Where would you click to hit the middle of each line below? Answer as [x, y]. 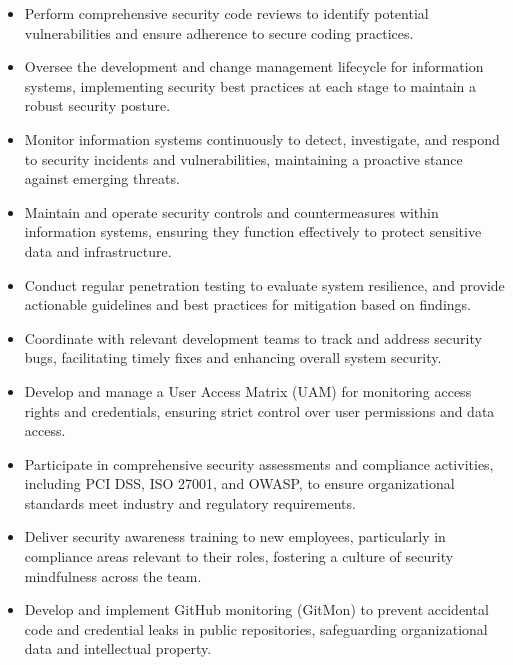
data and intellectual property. [118, 648]
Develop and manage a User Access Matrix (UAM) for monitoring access [248, 390]
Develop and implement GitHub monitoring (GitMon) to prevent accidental [256, 609]
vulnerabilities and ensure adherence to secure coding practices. [219, 32]
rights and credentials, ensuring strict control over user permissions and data [259, 410]
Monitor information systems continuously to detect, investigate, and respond [262, 138]
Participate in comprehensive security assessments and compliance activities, [259, 463]
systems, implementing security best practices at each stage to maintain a [250, 85]
